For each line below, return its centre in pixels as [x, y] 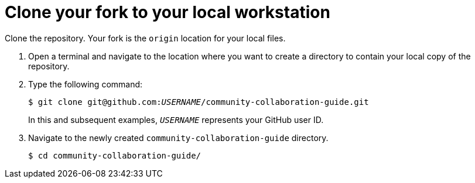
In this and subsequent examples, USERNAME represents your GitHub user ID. [176, 119]
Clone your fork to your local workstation [168, 12]
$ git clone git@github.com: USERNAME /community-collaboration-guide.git [199, 102]
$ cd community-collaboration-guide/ [115, 155]
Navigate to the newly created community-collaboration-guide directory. [178, 138]
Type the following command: [86, 84]
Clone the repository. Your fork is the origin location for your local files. [145, 38]
